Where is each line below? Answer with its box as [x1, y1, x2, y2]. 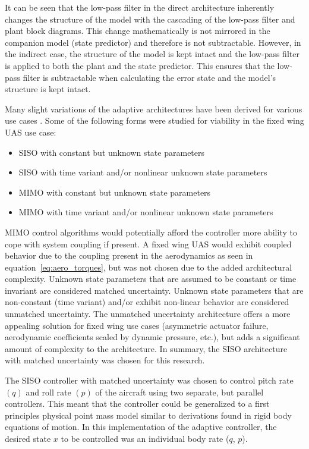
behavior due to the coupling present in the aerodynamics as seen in [5, 249, 253, 262]
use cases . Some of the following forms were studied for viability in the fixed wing [5, 114, 304, 127]
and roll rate [26, 385, 71, 398]
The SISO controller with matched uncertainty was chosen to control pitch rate [5, 374, 294, 387]
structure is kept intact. [5, 83, 91, 95]
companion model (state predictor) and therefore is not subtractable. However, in [5, 36, 301, 48]
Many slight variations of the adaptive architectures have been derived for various [5, 102, 302, 115]
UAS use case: [5, 125, 56, 138]
